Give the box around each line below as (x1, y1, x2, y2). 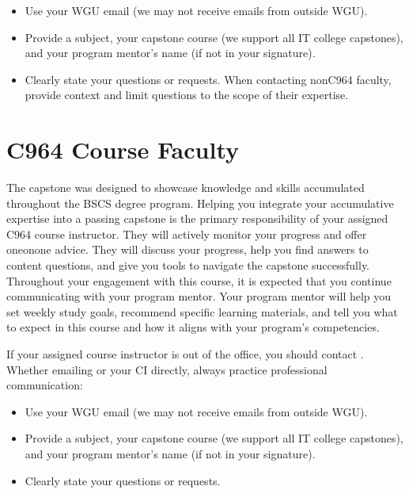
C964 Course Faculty (6, 133, 240, 166)
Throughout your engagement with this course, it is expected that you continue (6, 272, 392, 289)
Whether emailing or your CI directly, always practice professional (6, 361, 328, 377)
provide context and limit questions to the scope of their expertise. (25, 86, 349, 103)
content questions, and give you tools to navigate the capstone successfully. (6, 257, 370, 274)
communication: (6, 377, 83, 393)
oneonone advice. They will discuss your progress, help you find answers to (6, 241, 369, 258)
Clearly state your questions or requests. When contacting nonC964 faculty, (25, 71, 392, 87)
